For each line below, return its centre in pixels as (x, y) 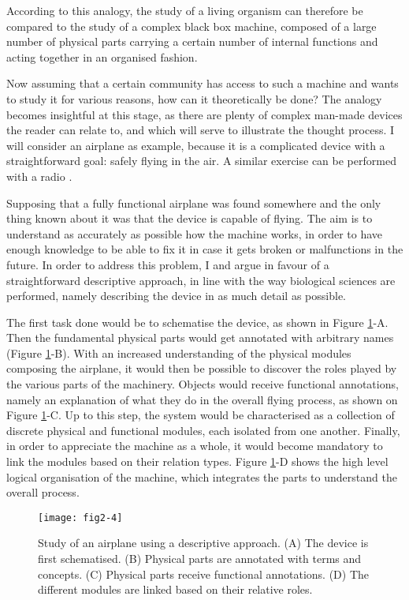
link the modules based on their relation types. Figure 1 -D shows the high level (197, 461)
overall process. (43, 492)
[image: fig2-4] (80, 517)
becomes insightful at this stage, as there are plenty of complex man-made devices (204, 114)
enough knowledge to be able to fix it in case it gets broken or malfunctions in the (205, 249)
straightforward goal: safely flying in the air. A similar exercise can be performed (201, 161)
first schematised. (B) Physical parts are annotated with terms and (200, 559)
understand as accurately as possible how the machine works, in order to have (195, 233)
